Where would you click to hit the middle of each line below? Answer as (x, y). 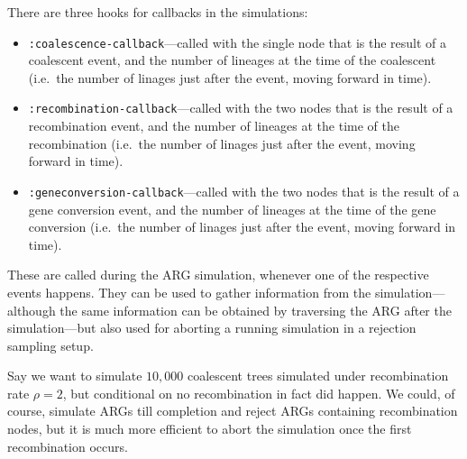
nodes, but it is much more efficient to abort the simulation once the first (210, 429)
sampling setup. (50, 345)
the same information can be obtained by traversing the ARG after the (256, 310)
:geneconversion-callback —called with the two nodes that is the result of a (244, 191)
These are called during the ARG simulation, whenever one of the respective (218, 275)
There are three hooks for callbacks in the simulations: (158, 12)
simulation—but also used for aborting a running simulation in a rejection (212, 328)
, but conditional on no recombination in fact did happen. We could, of (259, 393)
